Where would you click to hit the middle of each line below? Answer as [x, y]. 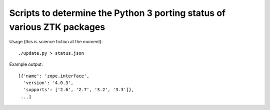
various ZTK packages [57, 27]
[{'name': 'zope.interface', [54, 76]
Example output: [26, 64]
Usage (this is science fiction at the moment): [56, 42]
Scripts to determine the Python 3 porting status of [117, 13]
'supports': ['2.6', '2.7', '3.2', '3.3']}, [79, 90]
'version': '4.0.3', [48, 83]
